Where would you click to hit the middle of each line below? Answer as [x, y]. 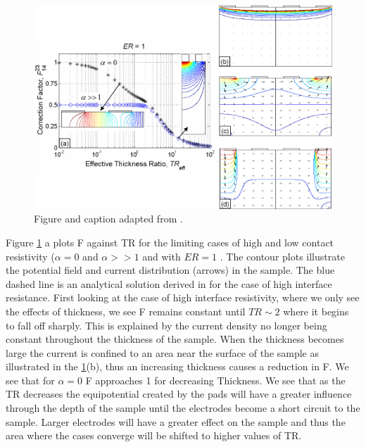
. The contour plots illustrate [282, 256]
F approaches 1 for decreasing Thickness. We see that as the [215, 380]
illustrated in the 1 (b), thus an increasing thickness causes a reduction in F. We [177, 366]
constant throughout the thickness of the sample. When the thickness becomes [175, 339]
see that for [30, 380]
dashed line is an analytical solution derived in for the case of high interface [169, 283]
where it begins [316, 311]
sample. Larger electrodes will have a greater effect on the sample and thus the [176, 421]
